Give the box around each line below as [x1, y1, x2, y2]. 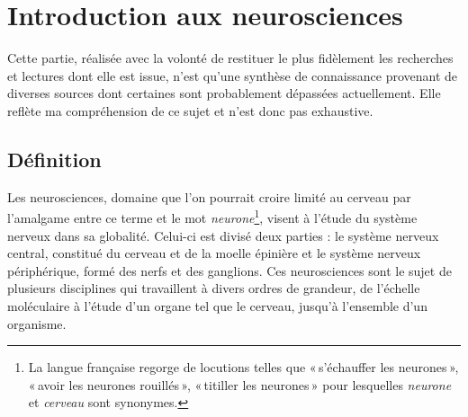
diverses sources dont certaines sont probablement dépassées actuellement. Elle [7, 84, 441, 102]
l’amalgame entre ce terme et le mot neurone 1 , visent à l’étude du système [7, 206, 418, 226]
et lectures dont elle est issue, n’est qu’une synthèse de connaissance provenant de [7, 66, 458, 84]
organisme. [7, 314, 67, 333]
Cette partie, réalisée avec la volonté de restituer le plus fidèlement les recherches [7, 49, 454, 67]
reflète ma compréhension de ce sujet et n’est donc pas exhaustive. [7, 101, 373, 120]
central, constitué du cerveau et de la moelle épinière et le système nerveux [7, 244, 421, 262]
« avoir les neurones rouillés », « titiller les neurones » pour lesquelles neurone [28, 375, 452, 394]
